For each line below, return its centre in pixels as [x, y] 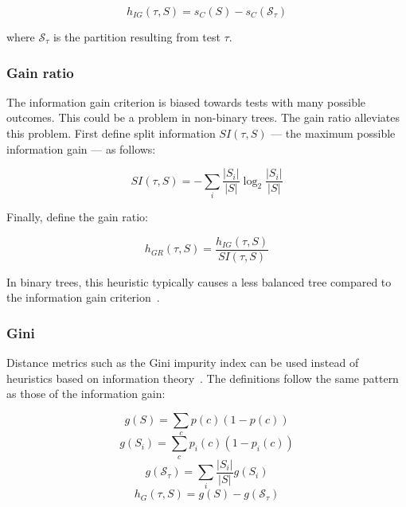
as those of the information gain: [86, 394]
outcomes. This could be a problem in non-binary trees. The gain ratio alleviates [203, 117]
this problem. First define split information [111, 133]
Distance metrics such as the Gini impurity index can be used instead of [183, 363]
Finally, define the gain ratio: [77, 216]
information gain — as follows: [81, 148]
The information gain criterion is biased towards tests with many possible [186, 101]
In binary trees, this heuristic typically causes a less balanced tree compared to [199, 281]
